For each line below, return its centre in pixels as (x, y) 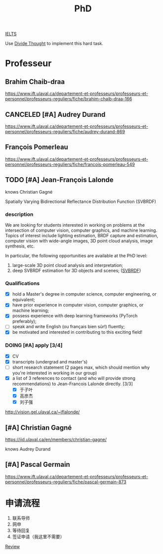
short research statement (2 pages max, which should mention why (81, 367)
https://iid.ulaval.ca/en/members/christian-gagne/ (56, 440)
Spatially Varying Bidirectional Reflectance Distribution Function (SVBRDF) (81, 201)
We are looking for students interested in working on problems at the (75, 225)
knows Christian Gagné (29, 192)
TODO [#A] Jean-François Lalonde (59, 180)
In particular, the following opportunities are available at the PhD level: (76, 255)
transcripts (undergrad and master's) (50, 361)
